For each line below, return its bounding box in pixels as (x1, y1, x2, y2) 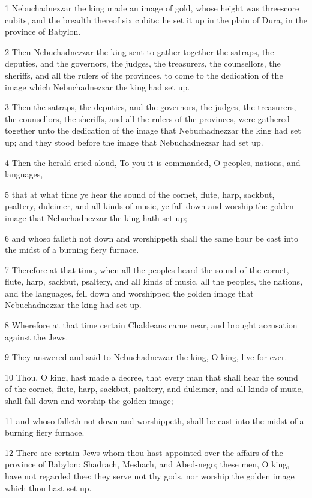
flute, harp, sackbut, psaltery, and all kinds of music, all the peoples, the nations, (5, 275, 303, 288)
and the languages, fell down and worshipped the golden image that (5, 286, 254, 299)
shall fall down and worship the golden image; (5, 394, 173, 407)
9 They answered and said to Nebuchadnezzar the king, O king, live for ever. (5, 351, 287, 363)
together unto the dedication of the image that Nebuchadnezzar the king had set (5, 124, 301, 137)
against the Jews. (5, 330, 68, 343)
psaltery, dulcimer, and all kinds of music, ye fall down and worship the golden (5, 200, 294, 212)
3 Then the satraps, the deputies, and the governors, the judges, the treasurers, (5, 101, 296, 113)
